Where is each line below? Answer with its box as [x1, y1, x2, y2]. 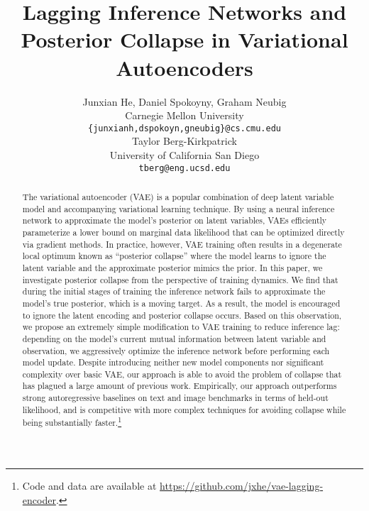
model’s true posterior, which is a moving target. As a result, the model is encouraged [22, 297, 341, 309]
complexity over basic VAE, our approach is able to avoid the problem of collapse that [22, 368, 342, 380]
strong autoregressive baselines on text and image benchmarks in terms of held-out [22, 392, 329, 404]
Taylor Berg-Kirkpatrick [132, 133, 237, 148]
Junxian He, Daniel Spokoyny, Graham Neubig [82, 94, 287, 109]
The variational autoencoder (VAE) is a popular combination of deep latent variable [22, 190, 334, 202]
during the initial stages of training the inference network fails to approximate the [22, 285, 326, 297]
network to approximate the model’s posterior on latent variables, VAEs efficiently [22, 214, 327, 226]
